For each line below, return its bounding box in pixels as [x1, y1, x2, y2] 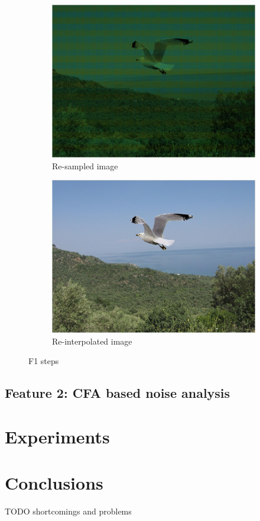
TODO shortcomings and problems [5, 505, 132, 517]
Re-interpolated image [52, 335, 132, 347]
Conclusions [5, 471, 103, 495]
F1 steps [28, 355, 59, 367]
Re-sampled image [52, 159, 118, 172]
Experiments [5, 424, 110, 448]
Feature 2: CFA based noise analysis [5, 384, 230, 402]
